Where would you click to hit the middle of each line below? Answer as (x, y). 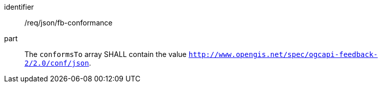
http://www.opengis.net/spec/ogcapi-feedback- (283, 54)
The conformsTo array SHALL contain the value (106, 54)
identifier (19, 7)
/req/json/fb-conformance (69, 23)
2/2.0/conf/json (57, 63)
